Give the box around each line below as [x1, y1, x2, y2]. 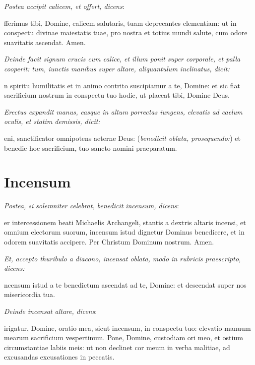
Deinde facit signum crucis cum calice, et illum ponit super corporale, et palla [4, 54, 241, 64]
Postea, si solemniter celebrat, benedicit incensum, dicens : [4, 200, 179, 211]
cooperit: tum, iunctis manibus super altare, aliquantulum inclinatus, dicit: [4, 63, 230, 73]
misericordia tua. [4, 289, 55, 300]
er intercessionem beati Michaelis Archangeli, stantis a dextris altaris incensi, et [4, 217, 246, 227]
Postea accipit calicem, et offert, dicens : [4, 1, 125, 11]
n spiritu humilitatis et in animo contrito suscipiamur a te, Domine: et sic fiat [4, 80, 240, 90]
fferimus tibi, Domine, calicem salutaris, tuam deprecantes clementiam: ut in [4, 17, 237, 28]
